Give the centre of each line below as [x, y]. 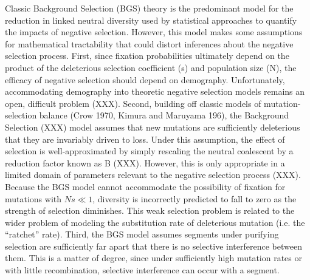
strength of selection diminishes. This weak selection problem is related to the [150, 210]
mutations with [33, 198]
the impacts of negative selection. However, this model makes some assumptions [154, 32]
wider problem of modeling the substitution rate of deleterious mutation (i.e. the [155, 222]
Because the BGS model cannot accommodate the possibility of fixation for [145, 186]
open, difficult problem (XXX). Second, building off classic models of [133, 103]
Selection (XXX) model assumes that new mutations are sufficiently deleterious [153, 127]
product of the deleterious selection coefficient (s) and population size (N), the [151, 67]
